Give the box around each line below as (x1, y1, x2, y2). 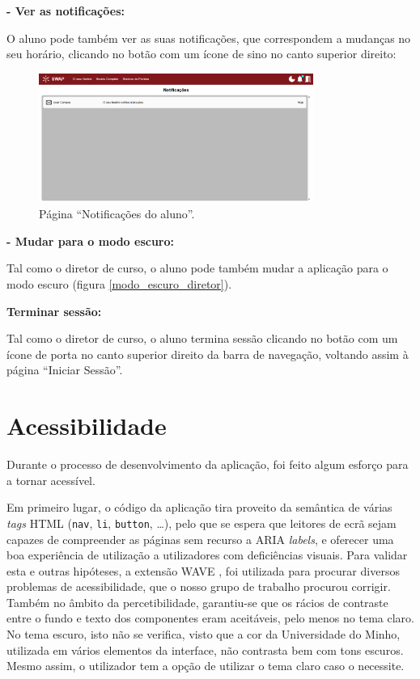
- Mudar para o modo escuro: (6, 232, 174, 249)
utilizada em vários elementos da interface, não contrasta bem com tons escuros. (6, 641, 404, 658)
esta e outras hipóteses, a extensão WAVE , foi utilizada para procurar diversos (6, 562, 400, 579)
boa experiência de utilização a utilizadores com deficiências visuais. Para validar (6, 546, 408, 563)
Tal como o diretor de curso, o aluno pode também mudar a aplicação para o (6, 259, 388, 276)
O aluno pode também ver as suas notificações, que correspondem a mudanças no (6, 29, 411, 46)
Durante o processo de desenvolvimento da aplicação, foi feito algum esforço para (6, 456, 409, 473)
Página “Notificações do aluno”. (39, 205, 195, 222)
